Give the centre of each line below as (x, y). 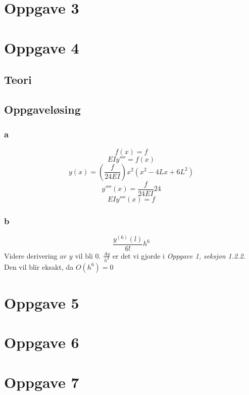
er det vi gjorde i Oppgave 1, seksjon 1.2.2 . (179, 255)
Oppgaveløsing (42, 109)
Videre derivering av (36, 255)
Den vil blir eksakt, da (39, 266)
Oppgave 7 (42, 382)
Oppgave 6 (42, 342)
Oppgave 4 (42, 47)
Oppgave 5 (42, 302)
